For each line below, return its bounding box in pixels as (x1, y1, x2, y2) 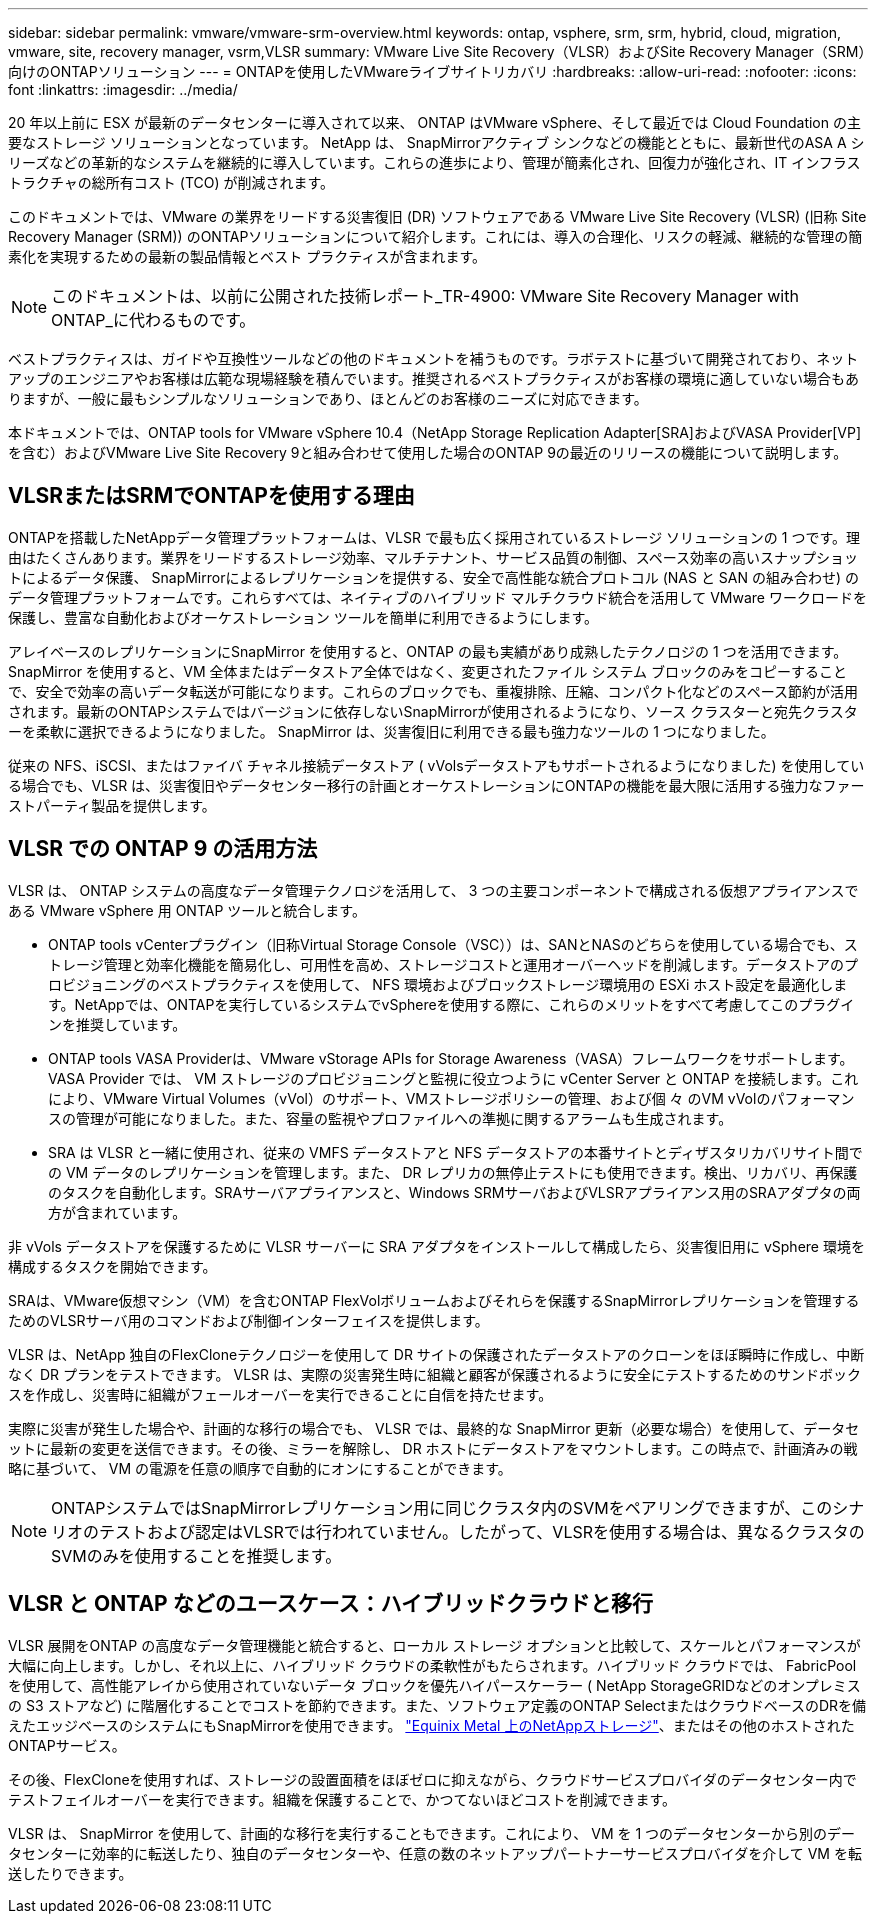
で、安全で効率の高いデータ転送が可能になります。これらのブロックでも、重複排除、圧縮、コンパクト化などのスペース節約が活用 (8, 682, 858, 700)
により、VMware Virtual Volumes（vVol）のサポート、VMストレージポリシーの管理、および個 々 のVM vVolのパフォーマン (48, 1089, 855, 1107)
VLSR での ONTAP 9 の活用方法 (8, 836, 318, 862)
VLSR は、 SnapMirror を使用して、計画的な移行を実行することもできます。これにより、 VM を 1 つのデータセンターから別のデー (8, 1824, 856, 1842)
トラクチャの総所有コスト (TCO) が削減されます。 (8, 174, 335, 191)
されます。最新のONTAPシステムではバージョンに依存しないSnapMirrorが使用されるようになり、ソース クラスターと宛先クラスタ (8, 702, 858, 720)
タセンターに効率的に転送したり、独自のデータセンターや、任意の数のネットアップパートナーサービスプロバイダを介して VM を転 (8, 1844, 862, 1862)
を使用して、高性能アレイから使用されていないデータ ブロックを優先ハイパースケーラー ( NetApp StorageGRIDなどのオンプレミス (8, 1676, 861, 1694)
